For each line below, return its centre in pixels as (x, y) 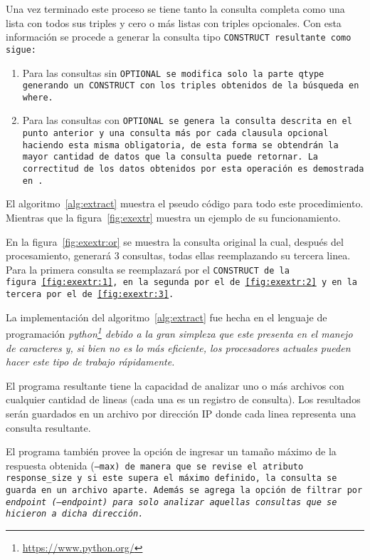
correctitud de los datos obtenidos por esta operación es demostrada (193, 169)
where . (38, 97)
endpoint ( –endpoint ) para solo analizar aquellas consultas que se (171, 502)
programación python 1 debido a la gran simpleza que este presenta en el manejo (179, 332)
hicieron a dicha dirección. (75, 514)
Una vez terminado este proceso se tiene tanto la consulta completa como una (175, 9)
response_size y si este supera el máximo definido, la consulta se (171, 478)
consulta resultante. (48, 427)
